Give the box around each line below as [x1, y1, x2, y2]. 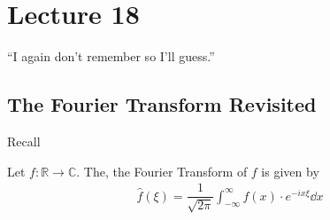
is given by [261, 161, 319, 180]
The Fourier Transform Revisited [7, 90, 317, 118]
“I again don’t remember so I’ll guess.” [7, 47, 215, 66]
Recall [7, 131, 41, 150]
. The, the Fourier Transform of [76, 161, 248, 180]
